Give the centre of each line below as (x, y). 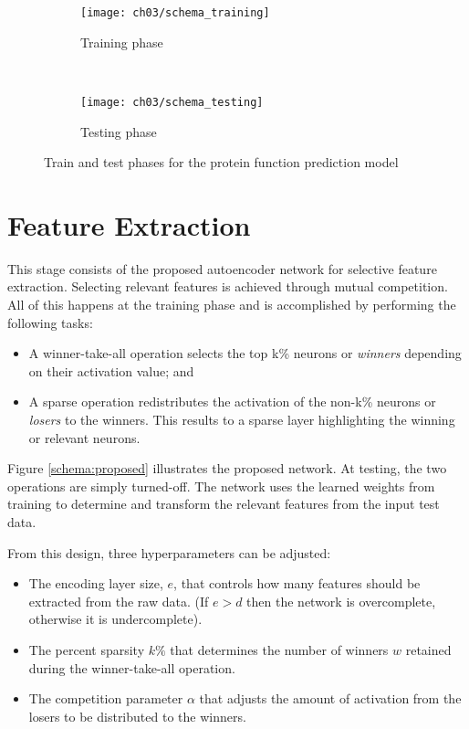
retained (428, 649)
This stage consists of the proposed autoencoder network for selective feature (222, 268)
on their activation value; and (111, 370)
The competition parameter (106, 698)
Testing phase (119, 131)
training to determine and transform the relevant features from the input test (224, 504)
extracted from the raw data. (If (119, 601)
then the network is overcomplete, (341, 601)
